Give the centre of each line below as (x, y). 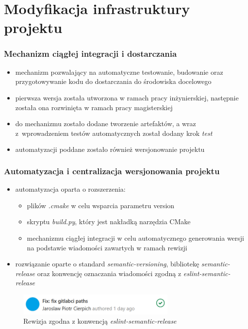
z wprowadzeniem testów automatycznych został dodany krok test (114, 133)
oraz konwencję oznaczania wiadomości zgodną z (109, 273)
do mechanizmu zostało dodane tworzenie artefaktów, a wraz (106, 123)
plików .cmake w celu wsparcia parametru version (101, 205)
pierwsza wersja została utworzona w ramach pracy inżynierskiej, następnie (127, 97)
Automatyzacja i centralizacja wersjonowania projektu (112, 171)
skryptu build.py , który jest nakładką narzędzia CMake (109, 222)
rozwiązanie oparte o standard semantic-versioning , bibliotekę (107, 264)
